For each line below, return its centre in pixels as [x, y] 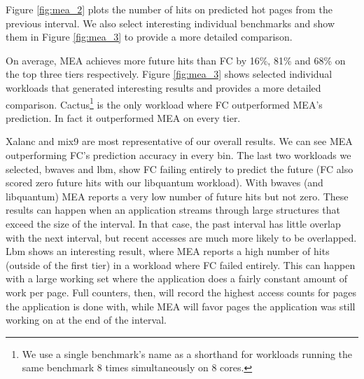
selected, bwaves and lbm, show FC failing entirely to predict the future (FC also [180, 168]
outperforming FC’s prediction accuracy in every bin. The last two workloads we [178, 155]
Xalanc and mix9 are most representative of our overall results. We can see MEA [179, 141]
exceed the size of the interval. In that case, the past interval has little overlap [173, 223]
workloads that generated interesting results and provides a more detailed [163, 87]
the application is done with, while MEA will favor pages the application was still [181, 306]
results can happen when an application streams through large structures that [173, 210]
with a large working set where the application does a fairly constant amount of [177, 278]
